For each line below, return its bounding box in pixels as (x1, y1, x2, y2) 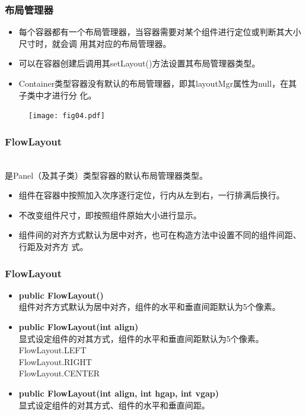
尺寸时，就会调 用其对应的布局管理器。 (18, 37, 171, 49)
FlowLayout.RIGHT (18, 355, 92, 368)
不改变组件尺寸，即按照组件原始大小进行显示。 (18, 208, 202, 221)
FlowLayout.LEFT (18, 344, 87, 356)
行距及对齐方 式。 (18, 240, 88, 253)
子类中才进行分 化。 (18, 88, 97, 101)
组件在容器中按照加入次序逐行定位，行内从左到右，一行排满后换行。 (18, 189, 285, 201)
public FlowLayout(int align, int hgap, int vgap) (18, 387, 219, 399)
